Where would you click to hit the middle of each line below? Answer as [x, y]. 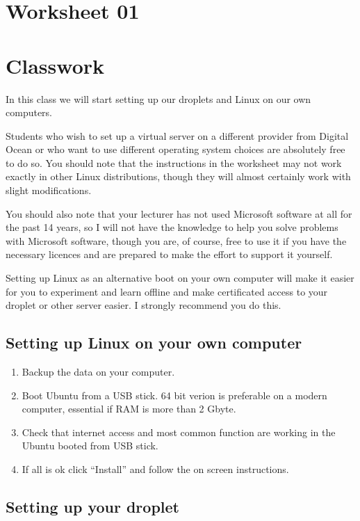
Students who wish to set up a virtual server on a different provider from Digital [177, 135]
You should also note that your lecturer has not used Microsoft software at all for [179, 213]
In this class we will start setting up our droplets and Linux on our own [158, 98]
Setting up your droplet [92, 506]
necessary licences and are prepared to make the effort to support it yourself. [169, 254]
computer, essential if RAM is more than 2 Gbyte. [129, 409]
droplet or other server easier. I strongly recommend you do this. [144, 305]
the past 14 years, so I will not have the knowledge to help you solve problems [172, 227]
